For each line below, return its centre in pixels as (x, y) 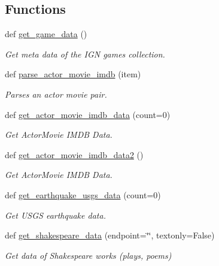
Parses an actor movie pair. (56, 94)
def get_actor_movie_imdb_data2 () (74, 154)
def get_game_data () (46, 34)
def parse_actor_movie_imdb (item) (73, 74)
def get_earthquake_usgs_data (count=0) (83, 194)
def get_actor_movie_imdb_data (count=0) (88, 114)
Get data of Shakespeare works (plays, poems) (88, 255)
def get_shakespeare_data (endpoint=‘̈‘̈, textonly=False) (110, 235)
